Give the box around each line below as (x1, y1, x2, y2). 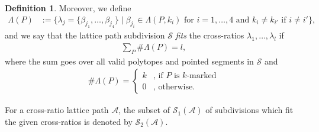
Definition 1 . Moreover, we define (5, 2, 131, 14)
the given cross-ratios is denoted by (5, 115, 133, 128)
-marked (186, 71, 217, 80)
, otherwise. (153, 82, 195, 91)
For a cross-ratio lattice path (5, 104, 109, 116)
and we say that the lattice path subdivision (5, 29, 165, 41)
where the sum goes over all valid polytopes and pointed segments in (5, 54, 254, 67)
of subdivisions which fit (205, 104, 294, 116)
